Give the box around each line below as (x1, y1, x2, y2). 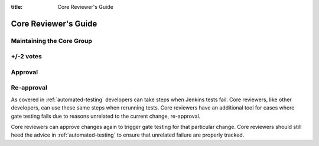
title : (11, 4, 23, 10)
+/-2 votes (11, 52, 43, 61)
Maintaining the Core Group (11, 36, 93, 45)
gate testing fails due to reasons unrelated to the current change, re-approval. (11, 112, 201, 120)
